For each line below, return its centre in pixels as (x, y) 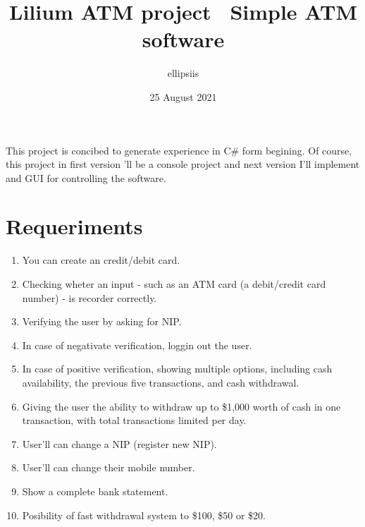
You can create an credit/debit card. (101, 260)
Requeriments (74, 226)
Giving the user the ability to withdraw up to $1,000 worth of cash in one (181, 406)
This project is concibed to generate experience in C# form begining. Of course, (179, 150)
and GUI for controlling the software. (86, 177)
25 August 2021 (183, 96)
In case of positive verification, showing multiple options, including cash (177, 369)
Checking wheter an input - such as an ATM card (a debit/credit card (174, 284)
